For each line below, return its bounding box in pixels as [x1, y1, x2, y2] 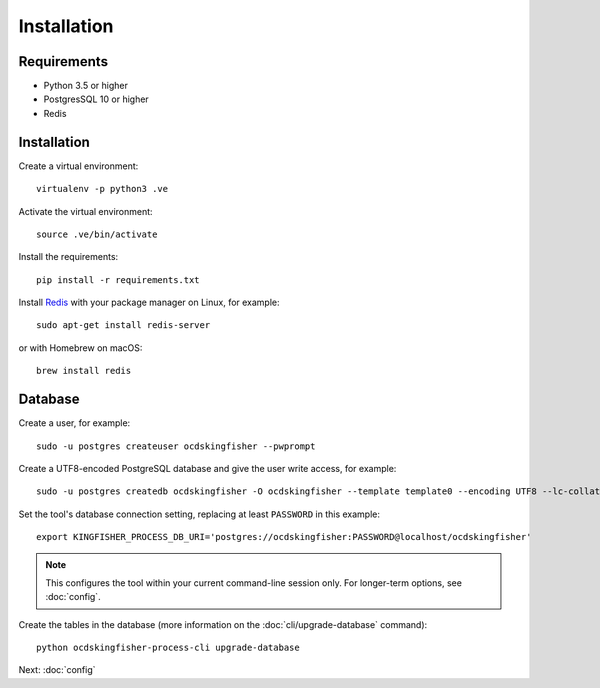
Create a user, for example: [18, 417, 131, 429]
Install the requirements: [18, 251, 119, 263]
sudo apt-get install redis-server [36, 320, 211, 331]
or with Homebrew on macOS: [18, 341, 143, 354]
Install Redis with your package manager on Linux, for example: [18, 296, 280, 309]
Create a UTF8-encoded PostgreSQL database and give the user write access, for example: [18, 462, 397, 474]
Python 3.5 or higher [43, 80, 129, 92]
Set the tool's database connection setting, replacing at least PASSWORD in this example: [18, 508, 380, 520]
